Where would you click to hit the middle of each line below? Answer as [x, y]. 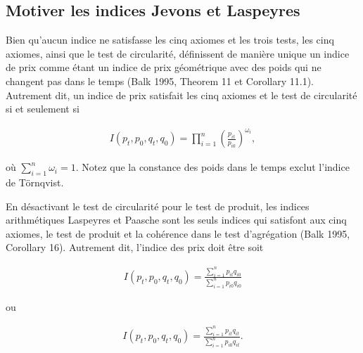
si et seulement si [43, 109]
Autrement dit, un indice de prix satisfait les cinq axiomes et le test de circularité [181, 95]
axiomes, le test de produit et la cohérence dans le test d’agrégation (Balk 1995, [178, 233]
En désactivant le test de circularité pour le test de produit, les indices [158, 206]
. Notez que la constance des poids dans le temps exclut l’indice [212, 167]
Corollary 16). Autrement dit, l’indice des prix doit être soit [135, 247]
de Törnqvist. [35, 182]
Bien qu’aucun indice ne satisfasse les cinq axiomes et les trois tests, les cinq [170, 40]
